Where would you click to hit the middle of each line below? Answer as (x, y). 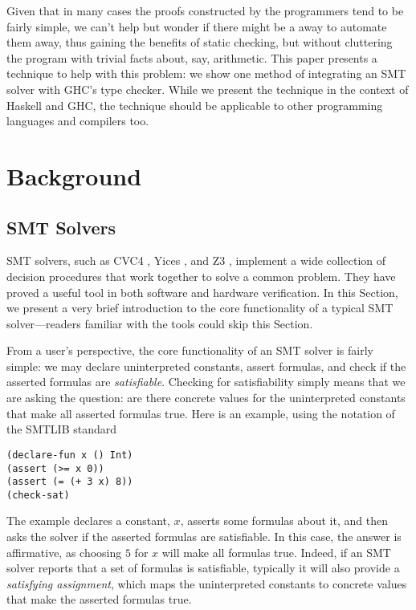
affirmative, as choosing (64, 552)
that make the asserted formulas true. (99, 599)
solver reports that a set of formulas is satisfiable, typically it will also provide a (203, 568)
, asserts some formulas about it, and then (284, 521)
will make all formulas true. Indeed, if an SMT (276, 552)
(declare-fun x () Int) (70, 455)
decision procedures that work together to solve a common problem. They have (201, 276)
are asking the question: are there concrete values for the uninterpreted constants (206, 398)
